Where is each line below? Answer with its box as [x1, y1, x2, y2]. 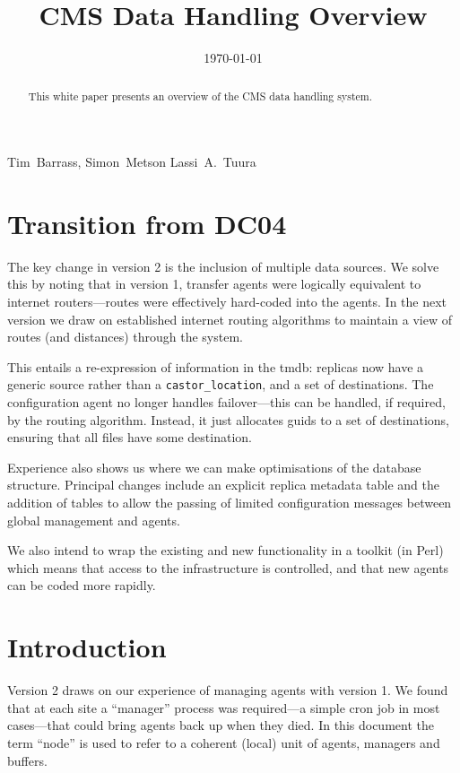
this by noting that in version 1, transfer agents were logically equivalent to [7, 274, 421, 293]
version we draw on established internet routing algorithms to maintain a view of [7, 309, 452, 328]
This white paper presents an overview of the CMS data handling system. [28, 88, 373, 103]
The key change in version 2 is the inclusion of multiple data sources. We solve [7, 256, 439, 275]
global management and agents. [7, 510, 180, 529]
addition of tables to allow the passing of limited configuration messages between [7, 493, 452, 512]
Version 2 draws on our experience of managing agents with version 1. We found [7, 681, 448, 699]
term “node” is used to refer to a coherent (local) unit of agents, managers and [7, 733, 440, 751]
